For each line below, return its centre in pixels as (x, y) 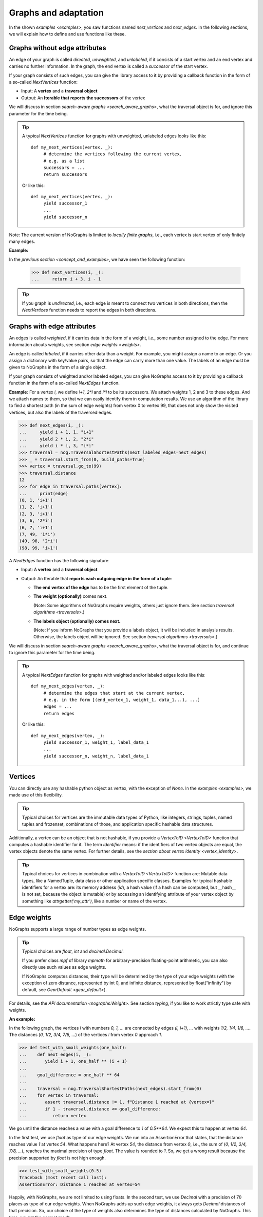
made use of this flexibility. (36, 795)
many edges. (22, 241)
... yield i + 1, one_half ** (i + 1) (73, 1061)
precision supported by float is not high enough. (57, 1158)
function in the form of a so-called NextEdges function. (64, 383)
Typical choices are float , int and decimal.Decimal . (73, 951)
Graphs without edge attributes (58, 48)
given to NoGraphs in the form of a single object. (58, 367)
